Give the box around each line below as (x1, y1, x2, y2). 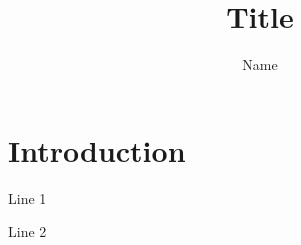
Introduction (8, 129, 186, 170)
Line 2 (8, 221, 47, 242)
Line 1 (8, 187, 47, 208)
